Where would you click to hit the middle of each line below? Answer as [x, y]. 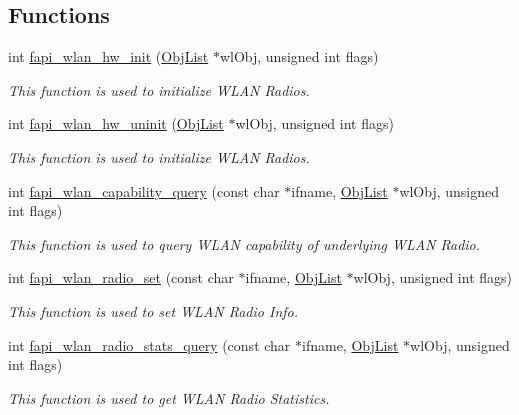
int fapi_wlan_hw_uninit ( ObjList [116, 123]
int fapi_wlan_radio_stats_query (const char [149, 344]
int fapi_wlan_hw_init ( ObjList [108, 56]
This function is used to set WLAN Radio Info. [153, 310]
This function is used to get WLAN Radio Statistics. [169, 397]
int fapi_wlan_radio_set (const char [121, 277]
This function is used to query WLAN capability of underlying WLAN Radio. [244, 243]
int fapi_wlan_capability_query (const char [144, 190]
